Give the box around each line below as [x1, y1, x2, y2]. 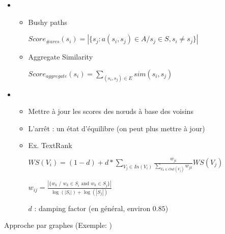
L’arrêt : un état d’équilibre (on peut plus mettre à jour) [28, 123, 205, 133]
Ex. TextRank [28, 140, 72, 151]
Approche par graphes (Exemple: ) [4, 220, 112, 230]
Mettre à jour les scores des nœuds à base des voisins [28, 106, 193, 116]
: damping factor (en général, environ [34, 202, 151, 213]
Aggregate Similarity [28, 51, 93, 62]
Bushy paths [28, 16, 67, 27]
